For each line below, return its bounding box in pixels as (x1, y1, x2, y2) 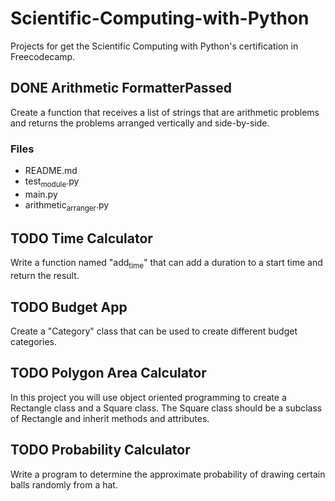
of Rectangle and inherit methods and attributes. (10, 412, 210, 424)
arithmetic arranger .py (24, 198, 110, 213)
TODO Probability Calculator (10, 442, 191, 459)
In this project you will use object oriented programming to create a (10, 391, 287, 403)
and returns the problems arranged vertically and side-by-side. (10, 117, 270, 129)
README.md (24, 165, 78, 177)
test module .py (24, 175, 80, 189)
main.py (24, 188, 58, 200)
